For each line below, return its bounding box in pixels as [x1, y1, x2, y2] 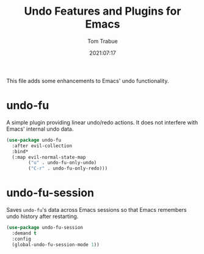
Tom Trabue [87, 37, 118, 45]
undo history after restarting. [6, 212, 79, 220]
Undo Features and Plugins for [24, 4, 181, 18]
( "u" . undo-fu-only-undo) [28, 160, 97, 166]
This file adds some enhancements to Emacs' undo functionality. [6, 77, 169, 84]
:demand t [12, 230, 37, 236]
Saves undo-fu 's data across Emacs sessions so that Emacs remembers [6, 206, 187, 214]
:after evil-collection [12, 142, 72, 149]
